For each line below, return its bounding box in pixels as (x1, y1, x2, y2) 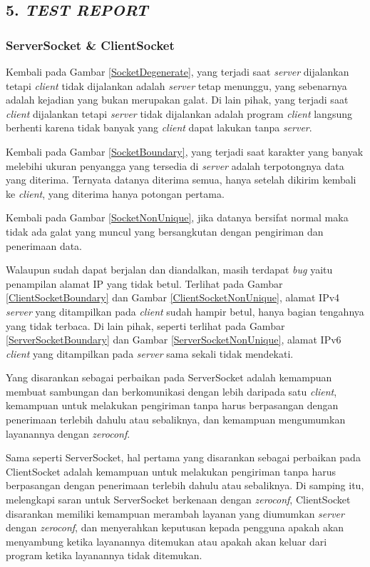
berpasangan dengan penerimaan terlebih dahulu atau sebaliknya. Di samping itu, (6, 478, 364, 493)
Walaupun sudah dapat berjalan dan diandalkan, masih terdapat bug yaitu (6, 262, 333, 277)
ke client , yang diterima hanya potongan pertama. (6, 186, 225, 201)
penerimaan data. (6, 238, 83, 253)
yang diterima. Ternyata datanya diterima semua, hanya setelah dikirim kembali (6, 172, 356, 187)
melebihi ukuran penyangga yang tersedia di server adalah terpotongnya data (6, 158, 344, 173)
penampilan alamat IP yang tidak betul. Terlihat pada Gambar (6, 276, 283, 291)
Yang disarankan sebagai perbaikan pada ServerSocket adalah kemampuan (6, 370, 332, 385)
